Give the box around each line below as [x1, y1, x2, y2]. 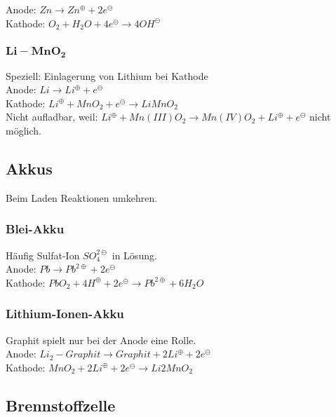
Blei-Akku [6, 220, 65, 238]
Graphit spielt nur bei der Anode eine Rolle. [6, 332, 196, 347]
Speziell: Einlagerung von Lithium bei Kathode [6, 68, 208, 83]
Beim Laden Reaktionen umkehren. [6, 190, 158, 205]
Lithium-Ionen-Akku [6, 305, 124, 322]
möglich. [6, 123, 41, 137]
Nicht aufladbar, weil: [6, 109, 98, 124]
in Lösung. [112, 247, 157, 262]
